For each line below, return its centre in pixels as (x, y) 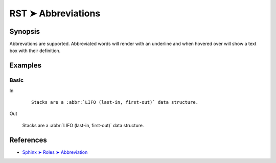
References (28, 140)
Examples (26, 66)
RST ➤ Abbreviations (55, 13)
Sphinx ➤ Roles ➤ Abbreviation (55, 152)
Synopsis (25, 31)
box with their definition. (35, 51)
